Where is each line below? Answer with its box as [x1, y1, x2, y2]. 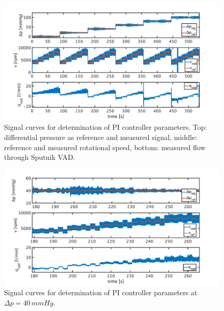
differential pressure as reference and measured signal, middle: [4, 131, 197, 142]
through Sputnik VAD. [4, 152, 75, 162]
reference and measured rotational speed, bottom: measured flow [4, 142, 206, 152]
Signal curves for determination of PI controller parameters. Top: [4, 122, 207, 132]
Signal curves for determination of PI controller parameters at [4, 287, 198, 298]
